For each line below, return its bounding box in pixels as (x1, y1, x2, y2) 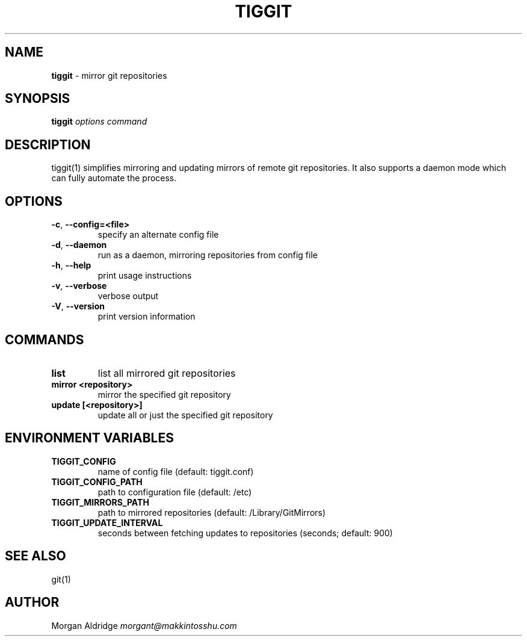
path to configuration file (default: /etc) (97, 486, 252, 497)
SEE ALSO (5, 548, 66, 564)
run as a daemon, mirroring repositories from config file (97, 250, 318, 261)
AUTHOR (5, 595, 60, 610)
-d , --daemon (51, 240, 107, 250)
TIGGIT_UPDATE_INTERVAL (51, 517, 163, 528)
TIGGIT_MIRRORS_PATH (51, 497, 149, 507)
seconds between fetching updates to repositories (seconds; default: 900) (97, 527, 393, 538)
